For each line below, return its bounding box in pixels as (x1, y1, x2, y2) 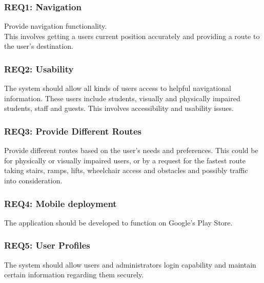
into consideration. (4, 175, 63, 185)
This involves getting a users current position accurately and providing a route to (4, 30, 260, 41)
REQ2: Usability (4, 62, 74, 75)
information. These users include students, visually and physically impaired (4, 92, 240, 103)
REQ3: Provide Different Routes (4, 124, 141, 137)
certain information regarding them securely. (4, 269, 144, 280)
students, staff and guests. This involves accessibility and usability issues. (4, 103, 234, 114)
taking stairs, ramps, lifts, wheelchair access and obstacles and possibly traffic (4, 165, 248, 176)
